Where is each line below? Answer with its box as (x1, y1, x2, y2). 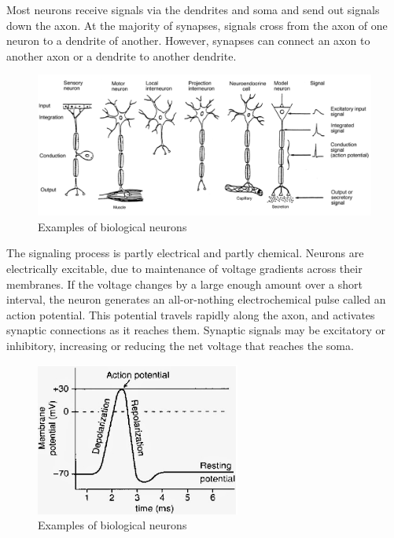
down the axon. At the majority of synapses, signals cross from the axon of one (6, 17, 388, 33)
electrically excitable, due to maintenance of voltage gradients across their (6, 260, 363, 277)
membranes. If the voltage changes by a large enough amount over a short (6, 275, 363, 292)
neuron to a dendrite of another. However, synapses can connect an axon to (6, 32, 370, 49)
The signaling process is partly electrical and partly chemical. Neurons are (6, 245, 364, 261)
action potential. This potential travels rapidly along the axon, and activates (6, 306, 375, 322)
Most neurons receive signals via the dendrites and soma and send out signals (6, 2, 380, 17)
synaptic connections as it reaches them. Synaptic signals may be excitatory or (6, 322, 385, 338)
